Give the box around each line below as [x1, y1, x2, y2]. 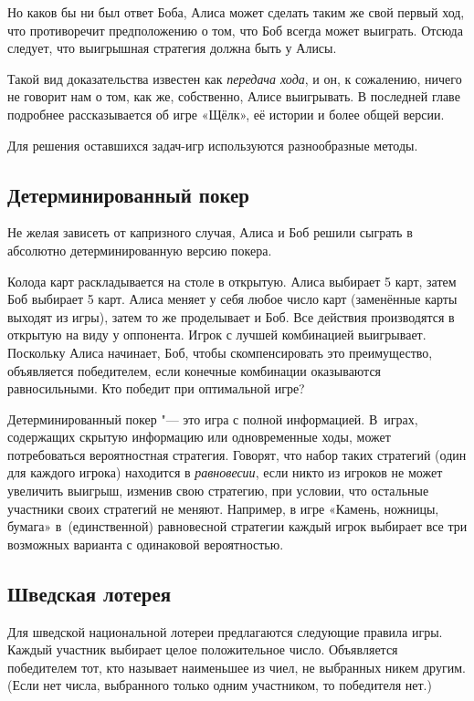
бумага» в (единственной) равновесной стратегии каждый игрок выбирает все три [7, 517, 468, 536]
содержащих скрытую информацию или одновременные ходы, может [7, 427, 391, 446]
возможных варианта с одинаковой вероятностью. [7, 534, 284, 553]
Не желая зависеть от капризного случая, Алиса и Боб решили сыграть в [7, 223, 413, 242]
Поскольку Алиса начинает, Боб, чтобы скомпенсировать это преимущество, [7, 342, 433, 361]
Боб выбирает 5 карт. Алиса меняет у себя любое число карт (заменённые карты [7, 289, 458, 309]
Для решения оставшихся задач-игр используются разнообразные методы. [7, 135, 418, 154]
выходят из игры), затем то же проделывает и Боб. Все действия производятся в [7, 307, 455, 326]
